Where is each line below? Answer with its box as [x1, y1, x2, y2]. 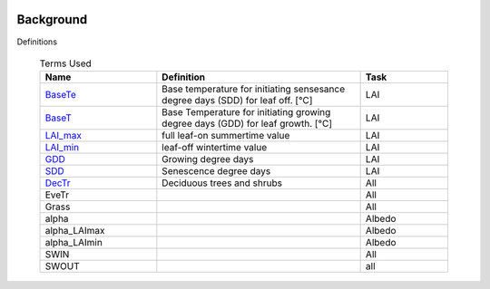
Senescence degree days [162, 165, 271, 178]
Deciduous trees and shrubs [162, 177, 283, 189]
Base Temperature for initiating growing [162, 106, 331, 119]
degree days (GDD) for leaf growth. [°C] [162, 118, 333, 130]
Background [16, 12, 88, 27]
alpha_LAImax [44, 225, 105, 237]
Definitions [16, 36, 58, 47]
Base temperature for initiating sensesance [162, 82, 346, 95]
